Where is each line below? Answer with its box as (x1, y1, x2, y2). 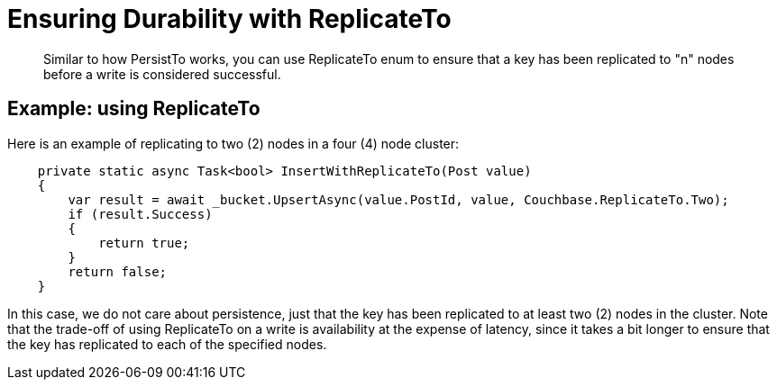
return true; (98, 235, 190, 250)
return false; (68, 264, 168, 279)
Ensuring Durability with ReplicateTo (7, 4, 452, 34)
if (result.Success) (68, 206, 213, 221)
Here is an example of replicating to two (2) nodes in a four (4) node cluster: (7, 135, 460, 151)
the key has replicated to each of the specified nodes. (7, 336, 327, 352)
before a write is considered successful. (43, 66, 281, 82)
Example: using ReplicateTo (7, 97, 261, 121)
